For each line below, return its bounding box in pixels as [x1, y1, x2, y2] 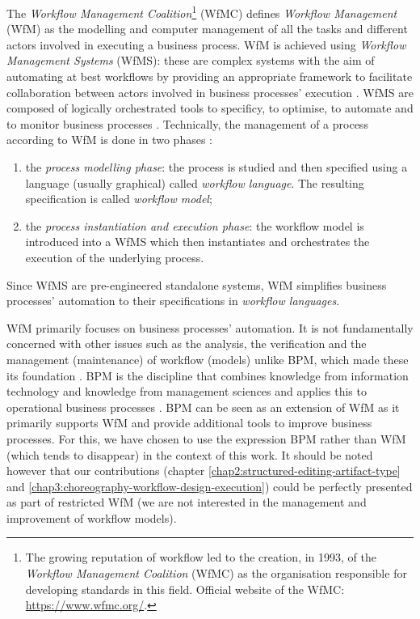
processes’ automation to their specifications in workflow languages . [6, 292, 340, 309]
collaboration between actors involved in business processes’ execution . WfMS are [6, 83, 414, 100]
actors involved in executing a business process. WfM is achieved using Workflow [6, 36, 406, 53]
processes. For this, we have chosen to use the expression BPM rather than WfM [6, 430, 406, 447]
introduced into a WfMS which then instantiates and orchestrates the [25, 233, 370, 250]
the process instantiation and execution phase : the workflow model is [25, 217, 364, 234]
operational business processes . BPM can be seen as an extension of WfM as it [6, 398, 400, 415]
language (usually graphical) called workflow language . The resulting [25, 174, 364, 191]
